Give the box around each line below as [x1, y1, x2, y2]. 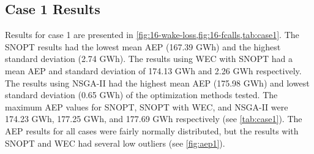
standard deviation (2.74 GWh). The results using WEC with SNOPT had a [5, 52, 293, 65]
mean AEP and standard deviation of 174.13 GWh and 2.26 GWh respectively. [5, 64, 302, 77]
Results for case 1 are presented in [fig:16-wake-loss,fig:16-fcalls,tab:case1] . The [5, 28, 299, 41]
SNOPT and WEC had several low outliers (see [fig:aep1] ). [5, 136, 225, 149]
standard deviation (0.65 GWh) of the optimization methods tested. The [5, 88, 278, 101]
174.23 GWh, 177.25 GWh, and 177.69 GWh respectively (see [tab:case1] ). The [5, 112, 302, 125]
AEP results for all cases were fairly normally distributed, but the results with [5, 124, 299, 137]
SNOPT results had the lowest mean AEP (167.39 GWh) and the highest [5, 40, 281, 53]
